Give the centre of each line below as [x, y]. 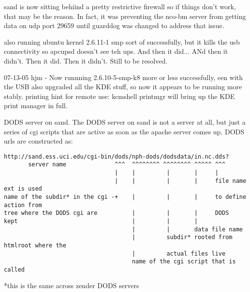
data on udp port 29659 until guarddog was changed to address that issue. [114, 25]
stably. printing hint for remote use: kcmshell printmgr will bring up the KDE [119, 96]
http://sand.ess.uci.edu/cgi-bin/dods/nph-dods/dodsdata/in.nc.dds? [117, 156]
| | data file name [187, 229]
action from [23, 205]
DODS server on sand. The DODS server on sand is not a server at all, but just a [125, 122]
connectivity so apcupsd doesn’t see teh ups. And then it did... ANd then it [116, 51]
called [14, 269]
